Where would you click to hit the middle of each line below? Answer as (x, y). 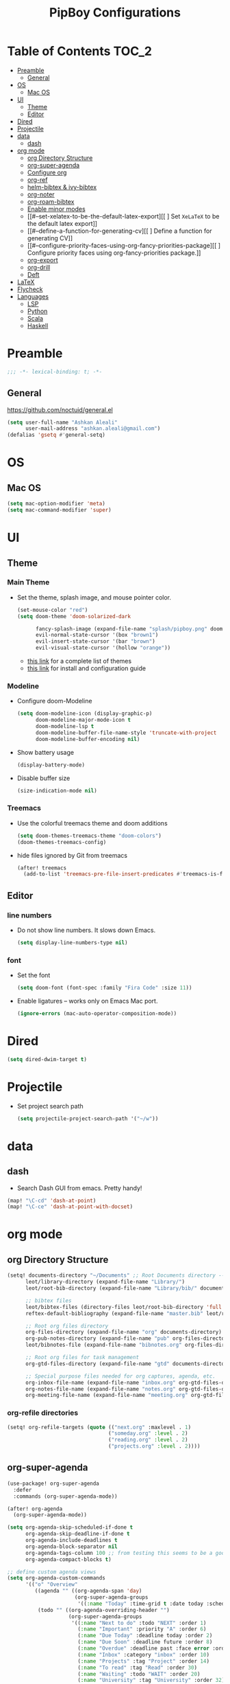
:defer (23, 1490)
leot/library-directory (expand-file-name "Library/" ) (105, 1282)
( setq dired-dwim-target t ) (47, 1059)
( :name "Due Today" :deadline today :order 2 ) (145, 1636)
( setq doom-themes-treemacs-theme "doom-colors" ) (89, 836)
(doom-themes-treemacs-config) (62, 842)
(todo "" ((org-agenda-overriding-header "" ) (103, 1610)
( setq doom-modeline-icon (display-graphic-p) (85, 714)
